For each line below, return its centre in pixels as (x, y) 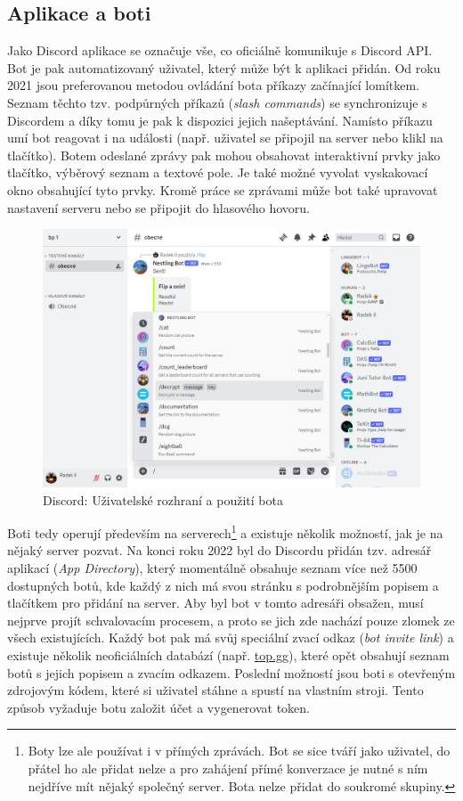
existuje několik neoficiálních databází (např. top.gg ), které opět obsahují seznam (228, 654)
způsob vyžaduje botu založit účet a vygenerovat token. (159, 707)
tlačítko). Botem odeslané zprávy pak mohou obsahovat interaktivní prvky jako (224, 155)
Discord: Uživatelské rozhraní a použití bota (163, 499)
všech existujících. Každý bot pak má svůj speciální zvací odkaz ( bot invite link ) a (231, 638)
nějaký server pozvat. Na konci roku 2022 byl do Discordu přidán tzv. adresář (219, 550)
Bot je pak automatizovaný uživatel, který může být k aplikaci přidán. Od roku (224, 67)
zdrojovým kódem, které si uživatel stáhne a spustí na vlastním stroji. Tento (215, 690)
